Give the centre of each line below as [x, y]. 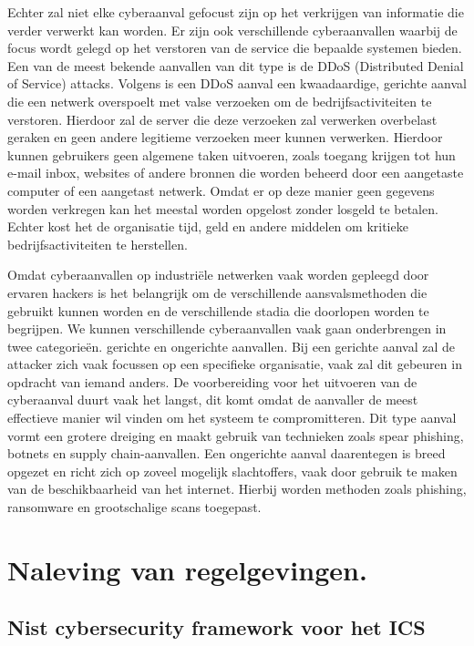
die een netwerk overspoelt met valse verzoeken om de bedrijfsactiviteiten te [220, 101]
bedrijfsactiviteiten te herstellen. [98, 244]
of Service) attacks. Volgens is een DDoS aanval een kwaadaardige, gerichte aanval [237, 83]
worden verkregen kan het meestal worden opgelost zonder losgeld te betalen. [223, 208]
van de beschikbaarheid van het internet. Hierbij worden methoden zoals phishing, [237, 489]
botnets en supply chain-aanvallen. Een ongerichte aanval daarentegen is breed [227, 453]
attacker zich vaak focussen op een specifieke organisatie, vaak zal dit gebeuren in [235, 364]
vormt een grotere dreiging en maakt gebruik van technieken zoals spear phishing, [236, 435]
